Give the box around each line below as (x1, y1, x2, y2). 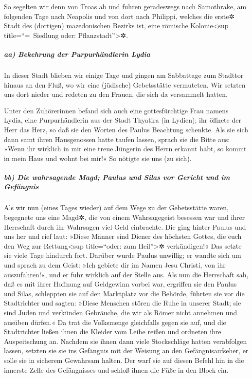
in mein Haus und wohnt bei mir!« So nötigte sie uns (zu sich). (4, 153, 192, 163)
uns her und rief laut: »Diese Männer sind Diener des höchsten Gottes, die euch (4, 231, 242, 241)
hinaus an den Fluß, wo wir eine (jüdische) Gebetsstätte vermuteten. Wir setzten (4, 79, 246, 90)
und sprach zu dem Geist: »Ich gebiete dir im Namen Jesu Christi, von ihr (4, 260, 226, 270)
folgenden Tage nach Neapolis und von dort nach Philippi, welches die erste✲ (4, 11, 235, 21)
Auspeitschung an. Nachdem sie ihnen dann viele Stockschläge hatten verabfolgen (4, 336, 247, 346)
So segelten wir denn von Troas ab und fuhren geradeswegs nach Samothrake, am (4, 1, 247, 11)
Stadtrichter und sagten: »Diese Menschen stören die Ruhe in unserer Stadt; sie (4, 298, 241, 308)
